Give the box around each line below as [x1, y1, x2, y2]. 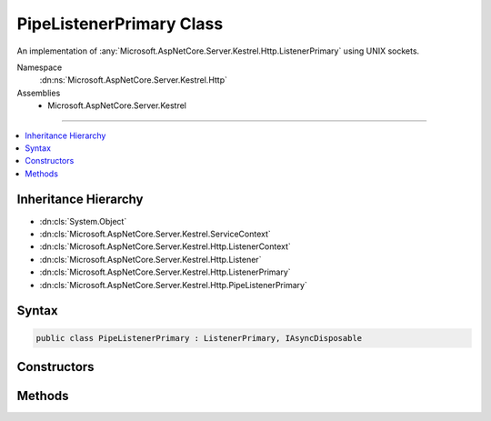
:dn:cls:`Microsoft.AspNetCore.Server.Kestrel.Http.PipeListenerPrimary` [39, 279, 308, 290]
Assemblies [16, 87, 61, 98]
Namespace [16, 62, 63, 73]
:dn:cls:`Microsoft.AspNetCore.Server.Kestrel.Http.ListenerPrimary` [39, 266, 291, 277]
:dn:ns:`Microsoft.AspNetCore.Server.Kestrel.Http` [39, 75, 227, 85]
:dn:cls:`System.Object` [39, 216, 127, 226]
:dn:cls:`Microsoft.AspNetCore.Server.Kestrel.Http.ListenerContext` [39, 241, 291, 252]
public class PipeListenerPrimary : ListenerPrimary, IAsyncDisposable [35, 333, 363, 343]
